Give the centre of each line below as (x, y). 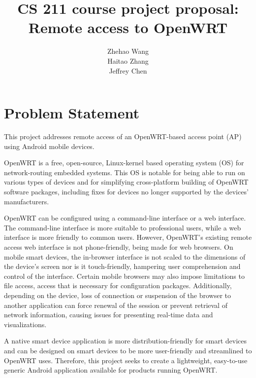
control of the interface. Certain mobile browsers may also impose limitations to (124, 276)
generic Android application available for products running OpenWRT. (111, 370)
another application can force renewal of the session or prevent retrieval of (116, 305)
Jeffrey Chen (128, 70)
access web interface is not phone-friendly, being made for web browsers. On (119, 246)
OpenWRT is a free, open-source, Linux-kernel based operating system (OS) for (124, 163)
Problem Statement (72, 113)
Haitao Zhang (128, 60)
